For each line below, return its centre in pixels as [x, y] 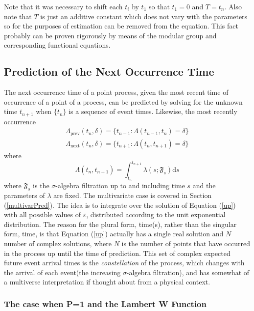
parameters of [24, 195]
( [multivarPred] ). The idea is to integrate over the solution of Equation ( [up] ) [120, 205]
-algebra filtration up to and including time [120, 185]
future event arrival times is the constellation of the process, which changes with [124, 263]
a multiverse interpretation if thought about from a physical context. [107, 282]
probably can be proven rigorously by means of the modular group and [110, 35]
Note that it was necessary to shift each [63, 6]
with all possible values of [42, 214]
